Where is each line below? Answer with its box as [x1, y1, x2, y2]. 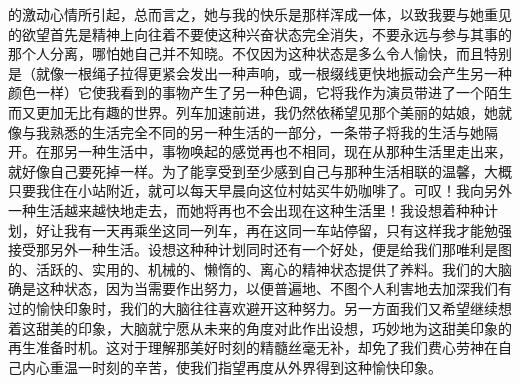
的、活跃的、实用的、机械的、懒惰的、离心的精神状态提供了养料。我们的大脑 [8, 258, 512, 279]
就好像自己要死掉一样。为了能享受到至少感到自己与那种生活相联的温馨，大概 [8, 160, 512, 181]
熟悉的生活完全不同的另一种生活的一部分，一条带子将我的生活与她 [49, 121, 484, 142]
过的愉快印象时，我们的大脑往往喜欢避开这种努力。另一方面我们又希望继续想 [8, 297, 512, 318]
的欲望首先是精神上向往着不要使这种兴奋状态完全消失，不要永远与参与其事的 [8, 23, 512, 44]
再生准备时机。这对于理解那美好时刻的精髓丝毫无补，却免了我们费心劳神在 [8, 337, 498, 358]
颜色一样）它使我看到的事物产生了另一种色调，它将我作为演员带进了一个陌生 [8, 82, 512, 103]
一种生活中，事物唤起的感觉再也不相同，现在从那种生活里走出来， [77, 141, 512, 162]
